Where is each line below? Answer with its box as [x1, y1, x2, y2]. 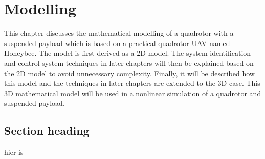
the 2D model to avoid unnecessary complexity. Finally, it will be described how [4, 67, 255, 78]
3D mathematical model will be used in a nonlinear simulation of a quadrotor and [4, 87, 261, 98]
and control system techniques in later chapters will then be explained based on [4, 57, 254, 68]
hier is [4, 147, 24, 157]
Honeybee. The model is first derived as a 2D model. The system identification [4, 48, 251, 58]
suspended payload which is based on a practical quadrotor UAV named [4, 37, 230, 48]
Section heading [4, 123, 90, 139]
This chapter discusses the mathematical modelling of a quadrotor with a [4, 28, 234, 38]
